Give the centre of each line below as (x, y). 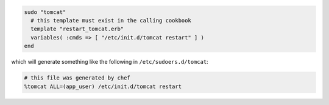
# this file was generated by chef (77, 78)
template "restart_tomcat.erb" (77, 29)
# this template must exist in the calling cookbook (111, 20)
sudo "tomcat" (45, 12)
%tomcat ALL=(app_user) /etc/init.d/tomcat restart (103, 86)
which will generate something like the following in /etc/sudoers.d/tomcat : (110, 62)
